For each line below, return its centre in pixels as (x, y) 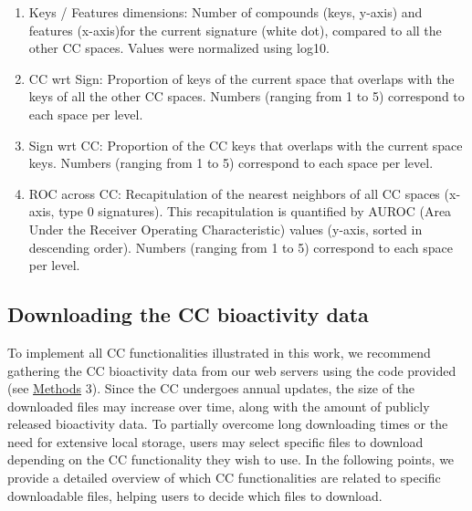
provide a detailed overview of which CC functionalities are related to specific (224, 478)
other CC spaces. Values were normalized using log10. (179, 48)
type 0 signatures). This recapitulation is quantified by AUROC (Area (255, 211)
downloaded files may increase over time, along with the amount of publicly (219, 406)
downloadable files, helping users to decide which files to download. (195, 495)
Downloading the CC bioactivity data (188, 314)
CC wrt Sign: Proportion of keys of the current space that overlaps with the (241, 78)
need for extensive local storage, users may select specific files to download (215, 441)
